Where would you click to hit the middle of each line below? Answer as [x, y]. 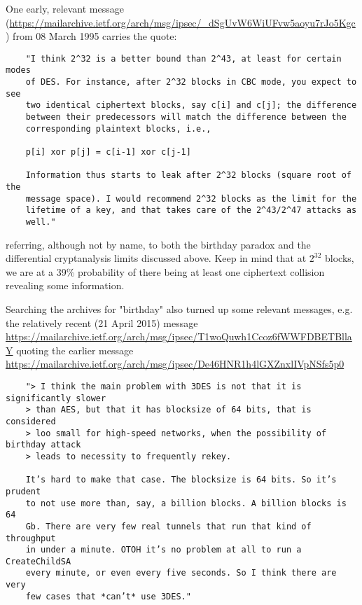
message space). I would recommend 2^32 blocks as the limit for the [191, 199]
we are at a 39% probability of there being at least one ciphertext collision [165, 271]
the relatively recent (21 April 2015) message [102, 322]
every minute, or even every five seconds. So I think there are [181, 573]
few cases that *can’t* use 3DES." [108, 596]
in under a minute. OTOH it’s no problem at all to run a [163, 550]
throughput [31, 538]
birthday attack [43, 445]
